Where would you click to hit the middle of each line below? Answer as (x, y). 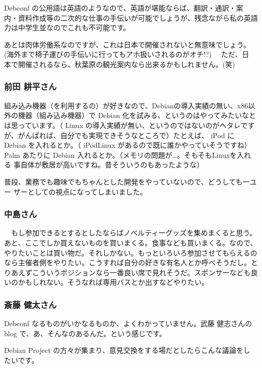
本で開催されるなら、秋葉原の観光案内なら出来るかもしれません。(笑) (120, 64)
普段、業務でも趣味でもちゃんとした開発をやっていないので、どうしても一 (127, 181)
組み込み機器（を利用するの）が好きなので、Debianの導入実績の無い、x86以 (130, 105)
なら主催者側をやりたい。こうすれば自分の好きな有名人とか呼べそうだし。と (131, 262)
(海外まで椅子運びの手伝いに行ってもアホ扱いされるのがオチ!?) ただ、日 (127, 54)
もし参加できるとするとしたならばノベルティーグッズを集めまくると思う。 (134, 233)
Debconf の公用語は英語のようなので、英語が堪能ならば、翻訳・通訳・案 (124, 8)
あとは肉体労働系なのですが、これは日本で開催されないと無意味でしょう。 (127, 44)
